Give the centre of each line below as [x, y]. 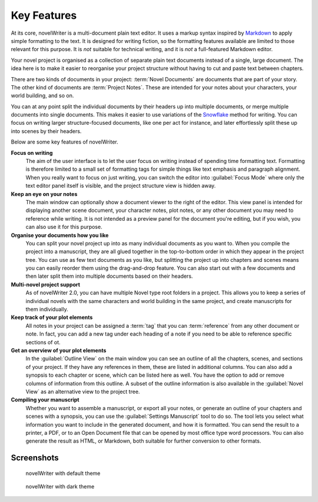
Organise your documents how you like [60, 235]
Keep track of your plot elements [52, 317]
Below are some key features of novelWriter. [64, 142]
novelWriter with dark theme [60, 487]
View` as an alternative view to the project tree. [83, 391]
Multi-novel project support [46, 284]
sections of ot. [43, 342]
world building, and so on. [42, 96]
